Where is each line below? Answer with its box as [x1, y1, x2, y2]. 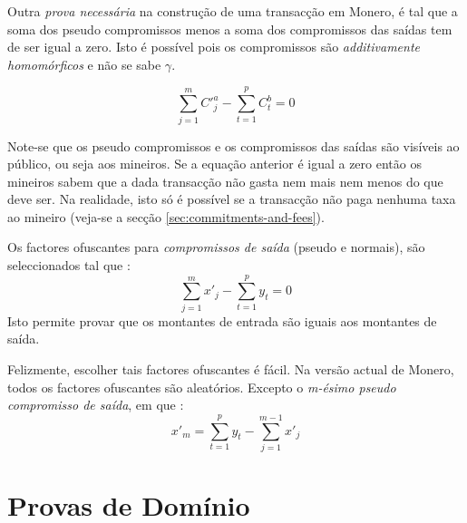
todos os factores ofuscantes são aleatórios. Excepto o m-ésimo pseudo [7, 377, 396, 396]
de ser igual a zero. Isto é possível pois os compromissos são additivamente [7, 37, 421, 56]
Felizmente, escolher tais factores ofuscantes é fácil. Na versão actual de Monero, [7, 359, 454, 378]
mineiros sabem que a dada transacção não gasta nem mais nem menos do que [7, 171, 443, 190]
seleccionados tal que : [7, 256, 131, 275]
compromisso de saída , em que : [7, 395, 184, 414]
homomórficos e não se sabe [7, 54, 161, 73]
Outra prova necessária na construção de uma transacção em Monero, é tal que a [7, 2, 458, 20]
